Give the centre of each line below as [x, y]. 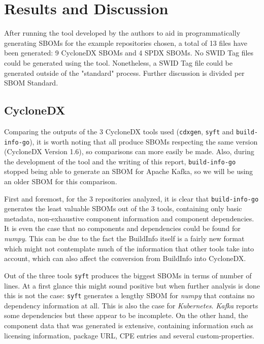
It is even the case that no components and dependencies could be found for [122, 228]
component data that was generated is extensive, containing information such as [129, 325]
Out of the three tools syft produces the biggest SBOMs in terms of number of [128, 275]
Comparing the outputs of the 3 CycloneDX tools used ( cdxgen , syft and [119, 131]
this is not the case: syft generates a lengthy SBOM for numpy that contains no [129, 295]
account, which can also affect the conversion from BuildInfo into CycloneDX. [125, 258]
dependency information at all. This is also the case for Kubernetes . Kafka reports [131, 305]
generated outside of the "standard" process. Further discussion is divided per [124, 73]
